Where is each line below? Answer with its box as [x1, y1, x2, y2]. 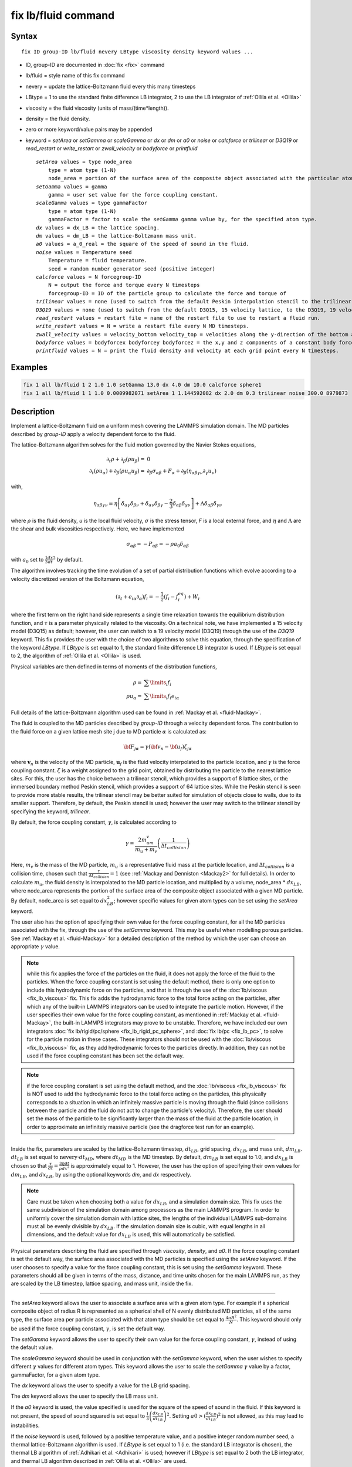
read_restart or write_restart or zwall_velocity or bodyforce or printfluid [25, 145, 198, 152]
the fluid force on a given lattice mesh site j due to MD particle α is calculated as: [11, 728, 207, 735]
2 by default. [53, 555, 83, 563]
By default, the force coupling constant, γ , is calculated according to [11, 819, 177, 826]
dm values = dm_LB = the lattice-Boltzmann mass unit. [36, 232, 197, 239]
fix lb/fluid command [11, 9, 115, 22]
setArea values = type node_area [36, 158, 132, 165]
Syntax [11, 31, 38, 41]
